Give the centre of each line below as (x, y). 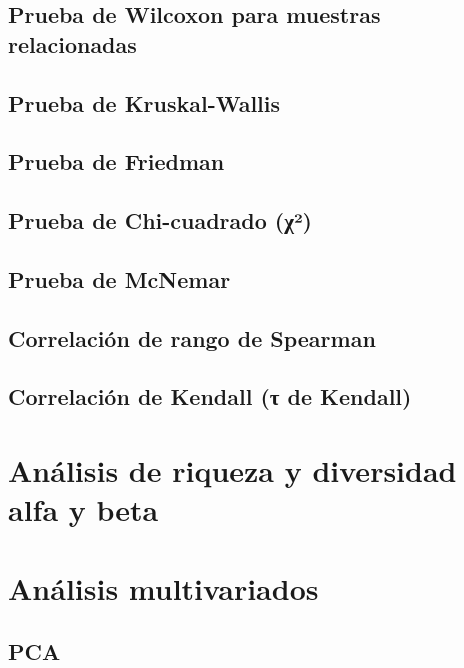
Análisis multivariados (163, 587)
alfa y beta (83, 509)
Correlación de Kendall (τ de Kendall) (210, 396)
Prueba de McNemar (119, 278)
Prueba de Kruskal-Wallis (144, 102)
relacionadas (72, 43)
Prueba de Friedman (116, 161)
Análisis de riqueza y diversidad (232, 470)
